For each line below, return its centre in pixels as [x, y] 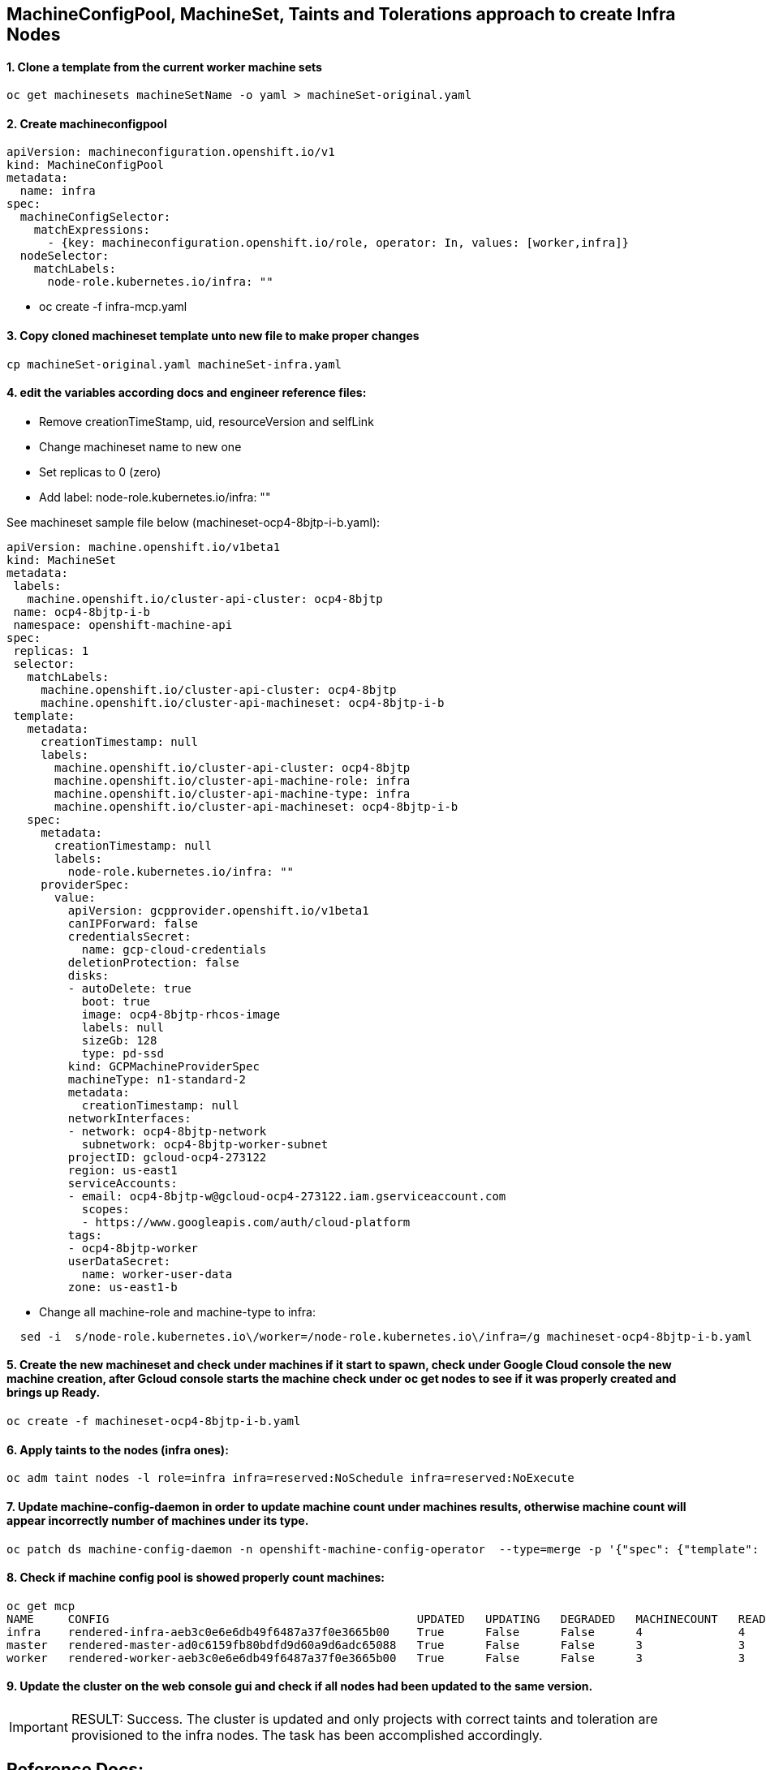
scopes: [105, 1209]
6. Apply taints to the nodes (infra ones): [118, 1449]
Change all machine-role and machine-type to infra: [177, 1311]
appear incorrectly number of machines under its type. [158, 1520]
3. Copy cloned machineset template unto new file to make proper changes [213, 336]
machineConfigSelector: [95, 217]
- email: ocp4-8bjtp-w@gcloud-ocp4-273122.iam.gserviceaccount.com [287, 1196]
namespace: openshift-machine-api [123, 624]
